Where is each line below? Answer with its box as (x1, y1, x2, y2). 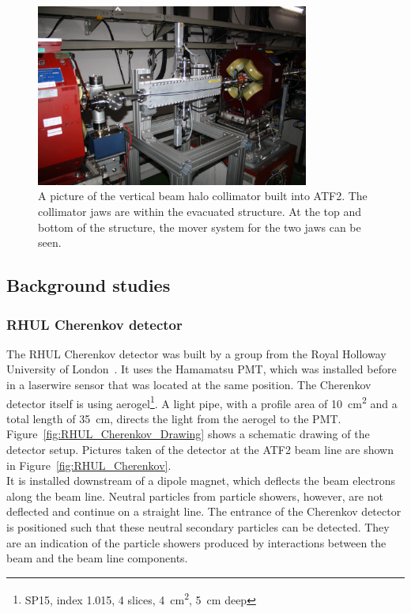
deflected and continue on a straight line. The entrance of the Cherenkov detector (6, 503, 402, 520)
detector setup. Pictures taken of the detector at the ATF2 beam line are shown (6, 441, 394, 458)
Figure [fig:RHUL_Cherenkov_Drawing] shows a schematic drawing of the (6, 426, 370, 442)
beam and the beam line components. (6, 550, 188, 566)
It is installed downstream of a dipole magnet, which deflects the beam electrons (6, 472, 395, 489)
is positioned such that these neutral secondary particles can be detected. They (6, 519, 390, 535)
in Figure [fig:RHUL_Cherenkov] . (6, 456, 172, 473)
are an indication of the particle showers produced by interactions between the (6, 534, 386, 551)
